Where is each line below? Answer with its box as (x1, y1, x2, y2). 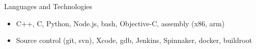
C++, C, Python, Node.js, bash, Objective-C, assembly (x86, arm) (16, 18, 225, 28)
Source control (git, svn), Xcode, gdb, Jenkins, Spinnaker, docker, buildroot (16, 35, 252, 45)
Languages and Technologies (4, 1, 93, 11)
